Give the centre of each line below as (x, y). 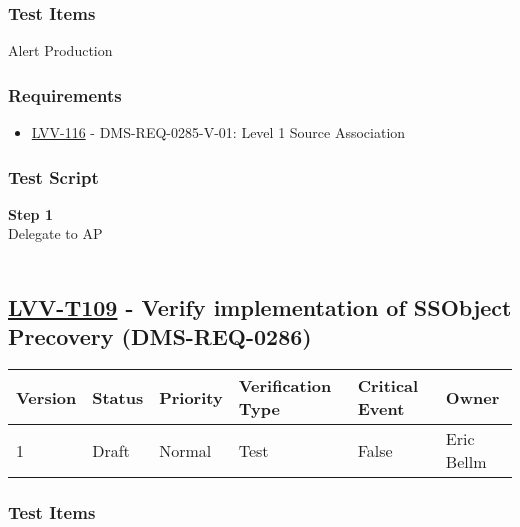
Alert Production (60, 50)
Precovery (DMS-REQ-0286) (160, 336)
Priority (191, 397)
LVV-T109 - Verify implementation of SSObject (260, 307)
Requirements (65, 94)
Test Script (53, 176)
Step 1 (30, 213)
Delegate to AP (55, 233)
